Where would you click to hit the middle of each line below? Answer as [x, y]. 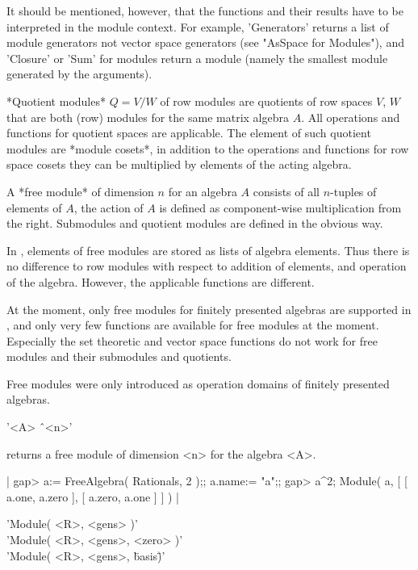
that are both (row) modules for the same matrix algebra [148, 117]
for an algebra [203, 191]
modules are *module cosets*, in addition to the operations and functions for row [208, 148]
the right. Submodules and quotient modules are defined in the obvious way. [195, 223]
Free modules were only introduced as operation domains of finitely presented [198, 383]
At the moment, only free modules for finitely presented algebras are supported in [209, 309]
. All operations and [351, 117]
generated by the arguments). [79, 74]
